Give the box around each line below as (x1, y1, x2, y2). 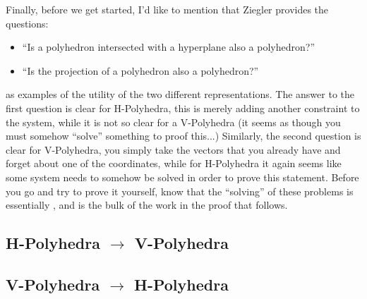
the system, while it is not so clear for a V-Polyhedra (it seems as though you (6, 114, 341, 129)
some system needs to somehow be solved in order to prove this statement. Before (6, 169, 359, 184)
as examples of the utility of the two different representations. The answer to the (6, 87, 354, 102)
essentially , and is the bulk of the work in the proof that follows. (6, 197, 288, 212)
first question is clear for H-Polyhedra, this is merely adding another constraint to (6, 100, 360, 115)
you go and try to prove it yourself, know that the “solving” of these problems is (6, 183, 354, 198)
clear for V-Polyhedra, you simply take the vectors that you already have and (6, 142, 341, 157)
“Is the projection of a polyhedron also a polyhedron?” (22, 63, 259, 78)
